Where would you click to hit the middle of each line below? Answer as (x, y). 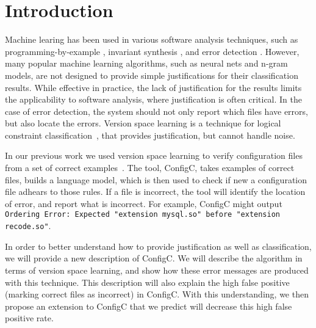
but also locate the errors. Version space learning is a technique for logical (143, 123)
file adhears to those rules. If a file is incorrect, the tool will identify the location (155, 191)
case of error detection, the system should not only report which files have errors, (156, 111)
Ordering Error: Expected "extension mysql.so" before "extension (143, 215)
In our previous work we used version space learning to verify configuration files (154, 155)
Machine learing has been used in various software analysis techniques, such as (152, 39)
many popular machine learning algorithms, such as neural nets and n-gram (146, 63)
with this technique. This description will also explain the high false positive (147, 282)
